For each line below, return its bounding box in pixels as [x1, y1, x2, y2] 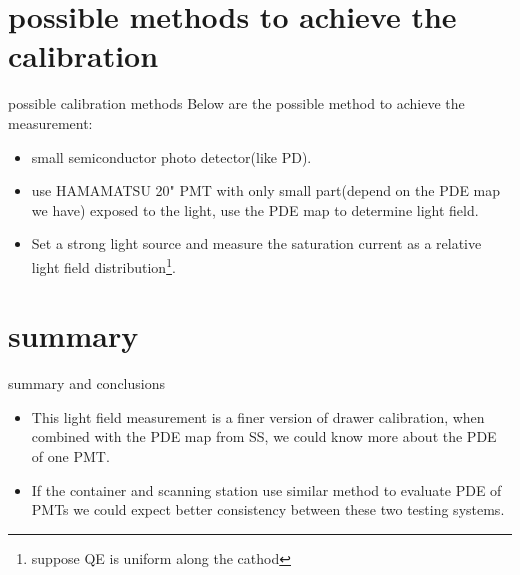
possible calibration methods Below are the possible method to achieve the [8, 93, 465, 114]
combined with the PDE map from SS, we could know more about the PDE [31, 426, 497, 447]
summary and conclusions [8, 373, 165, 394]
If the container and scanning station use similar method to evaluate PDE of [31, 479, 502, 500]
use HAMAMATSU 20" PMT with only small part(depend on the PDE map [31, 180, 501, 201]
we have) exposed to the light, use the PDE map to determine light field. [31, 199, 479, 220]
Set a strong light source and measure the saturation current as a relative [31, 233, 482, 254]
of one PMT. [31, 446, 110, 467]
